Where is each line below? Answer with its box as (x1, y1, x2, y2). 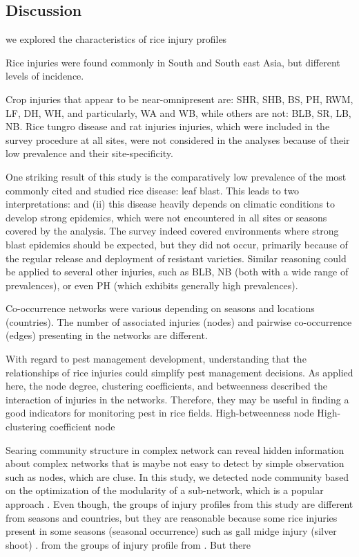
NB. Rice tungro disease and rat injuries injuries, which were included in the (6, 119, 330, 134)
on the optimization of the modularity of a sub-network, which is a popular (6, 483, 324, 497)
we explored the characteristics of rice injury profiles (6, 32, 227, 46)
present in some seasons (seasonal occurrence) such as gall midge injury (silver (6, 524, 337, 538)
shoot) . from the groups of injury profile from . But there (6, 537, 251, 551)
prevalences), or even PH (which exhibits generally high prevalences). (6, 277, 298, 292)
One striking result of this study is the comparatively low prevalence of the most (6, 169, 347, 183)
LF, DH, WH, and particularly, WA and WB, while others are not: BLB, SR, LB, (6, 105, 351, 120)
